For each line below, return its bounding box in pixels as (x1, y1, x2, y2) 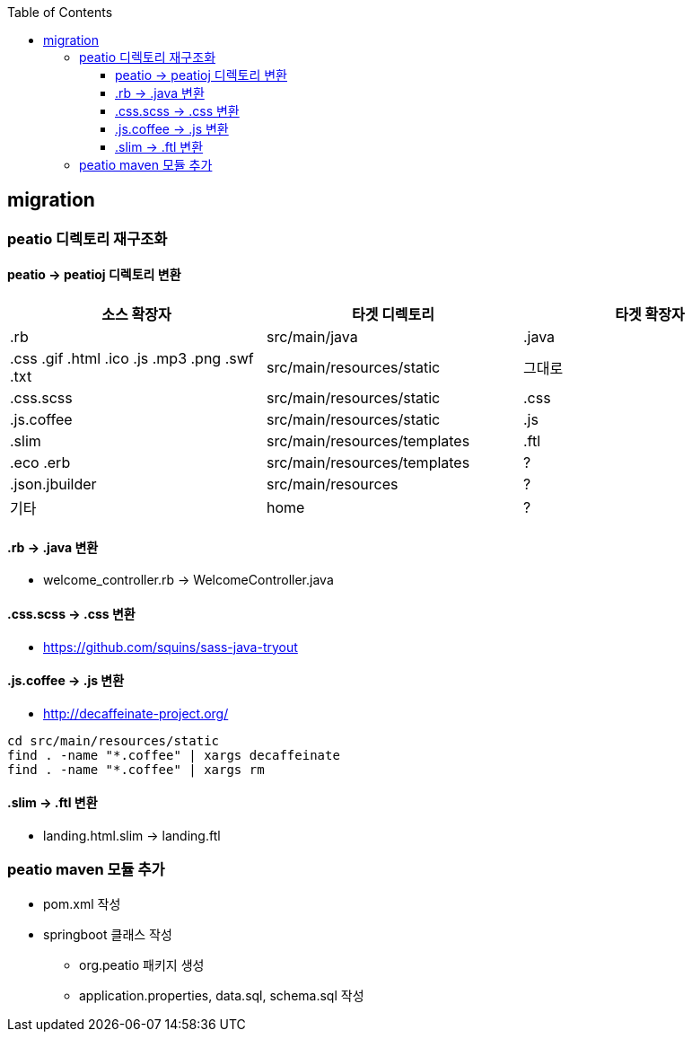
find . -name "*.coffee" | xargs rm (7, 762, 265, 777)
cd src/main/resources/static (7, 733, 220, 748)
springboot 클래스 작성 (43, 926, 172, 942)
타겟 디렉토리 (351, 305, 435, 324)
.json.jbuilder (10, 475, 97, 494)
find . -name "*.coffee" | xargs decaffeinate (7, 747, 340, 762)
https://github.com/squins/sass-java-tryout (43, 638, 298, 655)
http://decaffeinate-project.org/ (43, 705, 229, 721)
